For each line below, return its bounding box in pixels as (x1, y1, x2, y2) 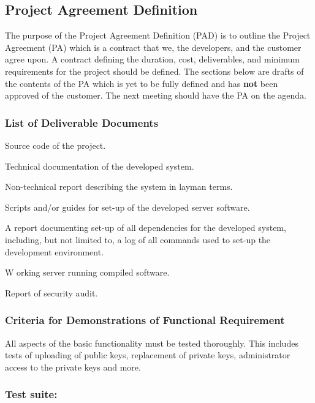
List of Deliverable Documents (5, 115, 159, 130)
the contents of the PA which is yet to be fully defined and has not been (5, 77, 278, 89)
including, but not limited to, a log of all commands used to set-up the (5, 233, 271, 246)
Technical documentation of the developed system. (5, 159, 194, 172)
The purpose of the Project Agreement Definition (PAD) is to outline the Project (5, 29, 311, 42)
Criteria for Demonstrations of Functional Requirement (5, 312, 285, 328)
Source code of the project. (5, 138, 106, 151)
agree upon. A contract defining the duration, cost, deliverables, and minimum (5, 53, 300, 66)
